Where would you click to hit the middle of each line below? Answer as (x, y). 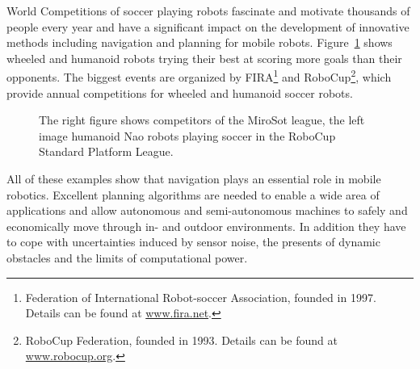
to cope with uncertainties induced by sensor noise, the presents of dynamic (193, 242)
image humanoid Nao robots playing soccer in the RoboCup (187, 135)
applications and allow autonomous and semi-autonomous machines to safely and (207, 210)
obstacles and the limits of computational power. (127, 257)
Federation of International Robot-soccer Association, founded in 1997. (201, 297)
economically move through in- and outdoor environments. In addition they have (206, 226)
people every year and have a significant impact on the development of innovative (208, 26)
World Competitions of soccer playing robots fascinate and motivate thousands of (208, 10)
